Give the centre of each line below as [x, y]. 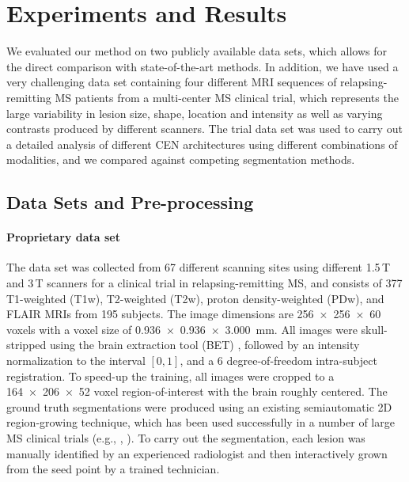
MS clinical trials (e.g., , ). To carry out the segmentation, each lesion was [186, 437]
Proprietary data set [63, 237]
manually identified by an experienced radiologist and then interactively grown [197, 453]
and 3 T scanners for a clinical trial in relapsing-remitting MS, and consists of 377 [204, 283]
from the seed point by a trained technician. [113, 469]
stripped [27, 345]
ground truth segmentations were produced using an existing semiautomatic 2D [199, 406]
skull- [374, 329]
